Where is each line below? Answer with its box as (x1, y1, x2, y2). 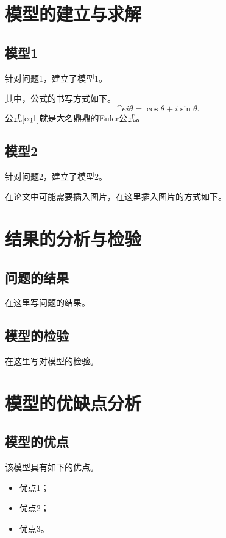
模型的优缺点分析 (5, 390, 142, 415)
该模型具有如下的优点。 (5, 461, 99, 473)
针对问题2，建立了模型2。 (5, 169, 107, 182)
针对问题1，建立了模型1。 (5, 71, 107, 84)
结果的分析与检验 (5, 225, 142, 250)
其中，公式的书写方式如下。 (5, 92, 116, 105)
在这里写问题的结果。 (5, 296, 90, 309)
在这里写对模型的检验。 (5, 355, 99, 367)
